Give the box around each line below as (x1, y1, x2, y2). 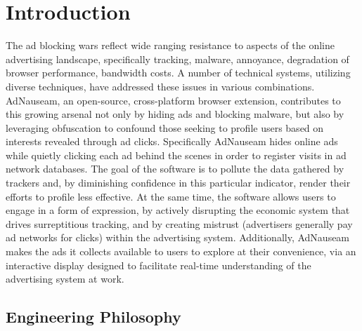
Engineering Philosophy (6, 306, 181, 327)
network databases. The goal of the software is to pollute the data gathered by (6, 161, 344, 176)
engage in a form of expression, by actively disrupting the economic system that (6, 203, 350, 217)
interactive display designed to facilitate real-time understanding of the (6, 257, 311, 272)
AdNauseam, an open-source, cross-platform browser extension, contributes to (6, 93, 341, 107)
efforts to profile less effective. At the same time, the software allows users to (6, 189, 336, 203)
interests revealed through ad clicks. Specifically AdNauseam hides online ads (6, 134, 338, 149)
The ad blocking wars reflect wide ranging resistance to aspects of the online (6, 38, 335, 53)
